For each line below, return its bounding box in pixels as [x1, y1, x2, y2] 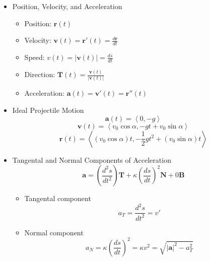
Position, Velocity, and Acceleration [12, 1, 122, 11]
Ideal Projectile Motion [12, 105, 84, 115]
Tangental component [24, 193, 91, 204]
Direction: [24, 69, 55, 80]
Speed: [24, 52, 45, 62]
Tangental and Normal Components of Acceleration [12, 154, 171, 165]
